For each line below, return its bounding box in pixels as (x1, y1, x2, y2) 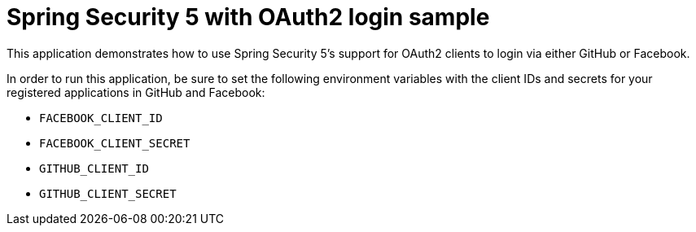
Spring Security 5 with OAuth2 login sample (7, 3, 490, 31)
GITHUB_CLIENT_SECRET (39, 186, 177, 200)
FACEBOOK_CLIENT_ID (39, 111, 163, 125)
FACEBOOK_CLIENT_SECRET (39, 136, 190, 150)
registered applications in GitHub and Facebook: (7, 85, 265, 99)
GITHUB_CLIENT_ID (39, 161, 149, 175)
